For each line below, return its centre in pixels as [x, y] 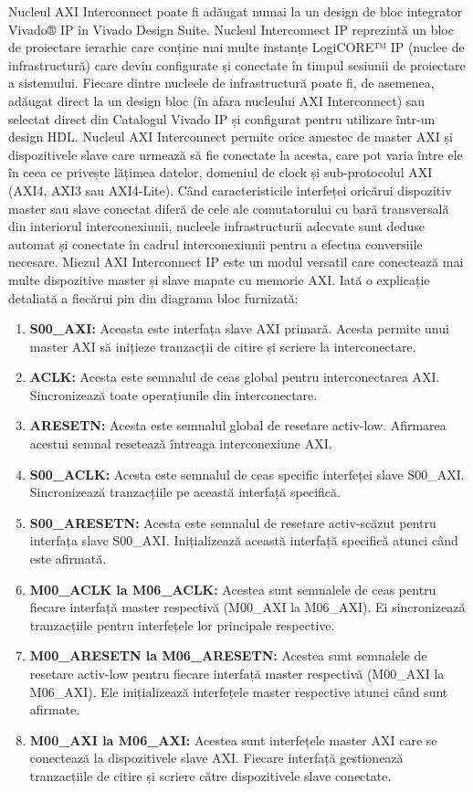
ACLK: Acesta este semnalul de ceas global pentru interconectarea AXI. [235, 377]
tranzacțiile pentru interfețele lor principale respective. [182, 624]
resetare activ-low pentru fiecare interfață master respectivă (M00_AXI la [237, 673]
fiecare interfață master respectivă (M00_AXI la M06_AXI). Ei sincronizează [247, 607]
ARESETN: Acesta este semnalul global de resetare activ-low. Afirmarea [238, 425]
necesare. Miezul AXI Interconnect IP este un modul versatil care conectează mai [236, 262]
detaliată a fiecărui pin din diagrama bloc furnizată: [153, 297]
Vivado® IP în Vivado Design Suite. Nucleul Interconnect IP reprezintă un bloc [231, 29]
